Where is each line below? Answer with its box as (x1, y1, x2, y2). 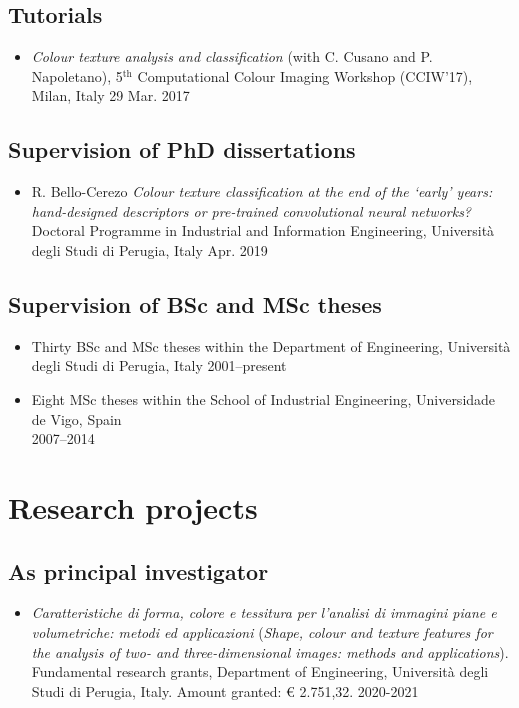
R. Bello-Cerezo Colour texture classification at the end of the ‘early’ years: (31, 181, 493, 202)
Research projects (8, 486, 258, 527)
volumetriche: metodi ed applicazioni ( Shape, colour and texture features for (31, 621, 493, 642)
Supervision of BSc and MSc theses (8, 288, 382, 319)
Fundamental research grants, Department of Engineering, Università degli (31, 661, 489, 682)
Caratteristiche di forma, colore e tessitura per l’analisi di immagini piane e (31, 602, 497, 623)
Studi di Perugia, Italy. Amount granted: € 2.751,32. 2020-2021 (31, 680, 419, 701)
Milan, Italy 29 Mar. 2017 (31, 85, 190, 106)
